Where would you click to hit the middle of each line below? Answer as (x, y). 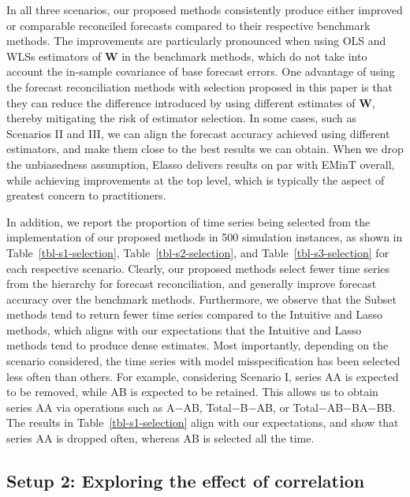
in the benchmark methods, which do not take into (244, 56)
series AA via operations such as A (91, 407)
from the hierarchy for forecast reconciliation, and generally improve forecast (192, 284)
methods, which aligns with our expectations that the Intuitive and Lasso (184, 329)
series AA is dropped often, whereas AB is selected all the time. (160, 438)
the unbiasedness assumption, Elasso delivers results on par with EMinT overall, (201, 164)
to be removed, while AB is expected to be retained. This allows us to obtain (192, 392)
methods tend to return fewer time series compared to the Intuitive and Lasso (195, 314)
